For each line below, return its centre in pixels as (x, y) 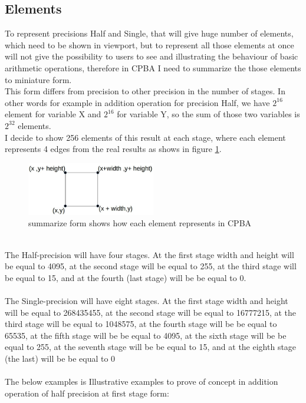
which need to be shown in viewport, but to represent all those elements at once (149, 44)
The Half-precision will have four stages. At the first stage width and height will (149, 254)
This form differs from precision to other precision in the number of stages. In (145, 91)
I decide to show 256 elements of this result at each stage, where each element (145, 137)
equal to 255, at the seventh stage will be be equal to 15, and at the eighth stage (151, 347)
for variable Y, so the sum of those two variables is (208, 114)
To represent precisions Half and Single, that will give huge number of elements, (149, 33)
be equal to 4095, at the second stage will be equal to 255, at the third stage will (151, 266)
